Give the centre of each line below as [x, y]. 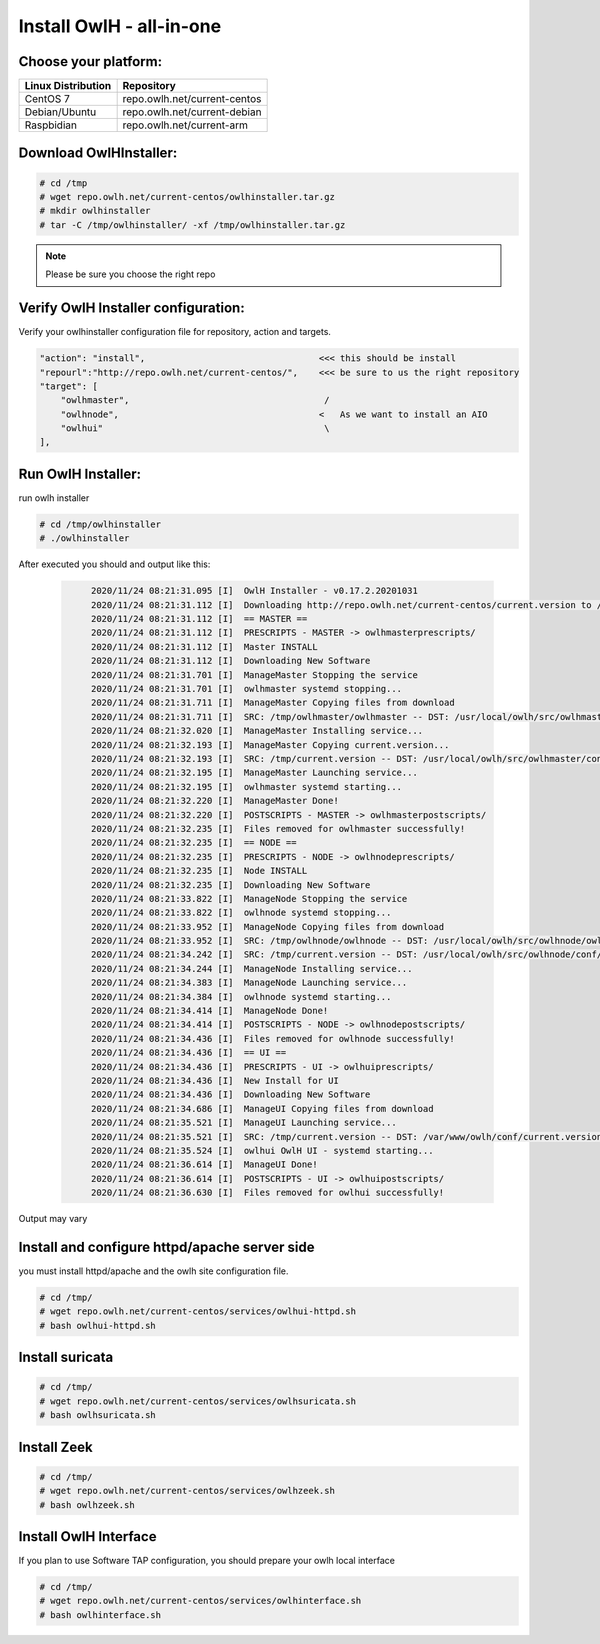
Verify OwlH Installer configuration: [131, 308]
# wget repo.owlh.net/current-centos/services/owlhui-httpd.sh [198, 1311]
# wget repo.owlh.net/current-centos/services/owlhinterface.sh [200, 1601]
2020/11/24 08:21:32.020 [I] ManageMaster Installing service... [257, 731]
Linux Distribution [68, 86]
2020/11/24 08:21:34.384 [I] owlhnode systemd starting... [241, 996]
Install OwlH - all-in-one [120, 26]
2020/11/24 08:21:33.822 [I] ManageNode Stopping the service [249, 898]
